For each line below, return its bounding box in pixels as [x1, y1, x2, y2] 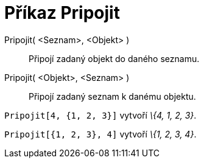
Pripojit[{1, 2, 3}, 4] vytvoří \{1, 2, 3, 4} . [4, 128, 197, 139]
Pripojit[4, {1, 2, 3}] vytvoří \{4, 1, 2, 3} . [4, 109, 197, 120]
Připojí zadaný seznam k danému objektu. [29, 91, 196, 102]
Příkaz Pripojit [4, 2, 120, 23]
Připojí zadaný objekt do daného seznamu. [29, 53, 200, 64]
